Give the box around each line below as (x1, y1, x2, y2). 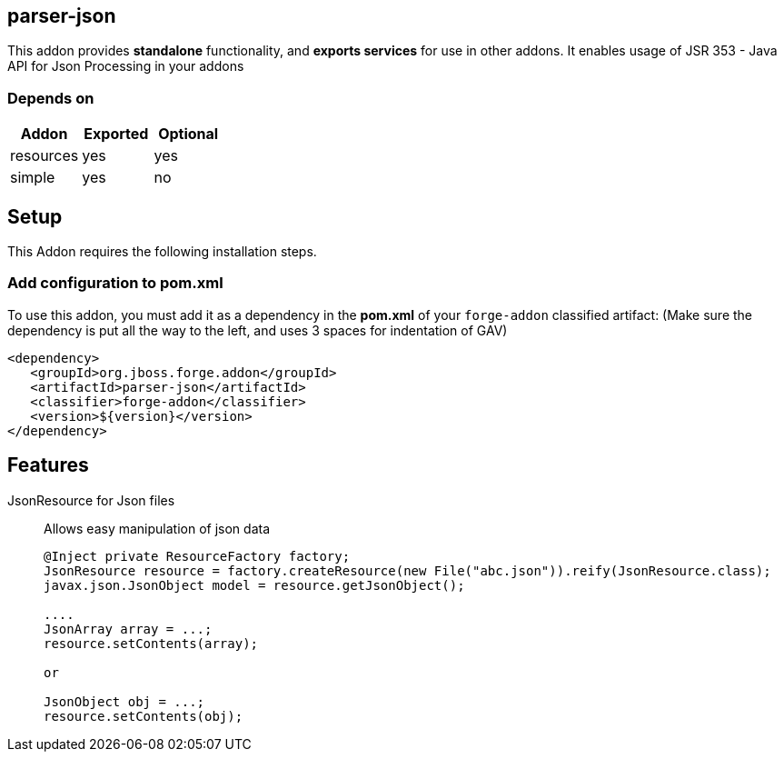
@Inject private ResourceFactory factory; (44, 548, 351, 564)
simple (10, 168, 55, 187)
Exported (84, 125, 149, 144)
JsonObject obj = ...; (44, 694, 205, 709)
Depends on (7, 88, 94, 107)
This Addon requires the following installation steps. (7, 244, 317, 260)
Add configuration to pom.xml (7, 274, 223, 293)
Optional (158, 125, 219, 144)
